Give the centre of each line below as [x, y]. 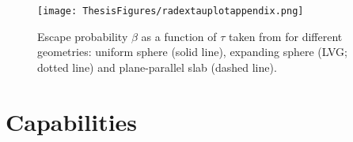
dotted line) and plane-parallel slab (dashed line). [157, 67]
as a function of [179, 36]
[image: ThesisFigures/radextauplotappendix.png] [171, 11]
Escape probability [83, 36]
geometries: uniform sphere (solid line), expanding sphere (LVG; [192, 52]
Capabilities [72, 121]
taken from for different [285, 36]
